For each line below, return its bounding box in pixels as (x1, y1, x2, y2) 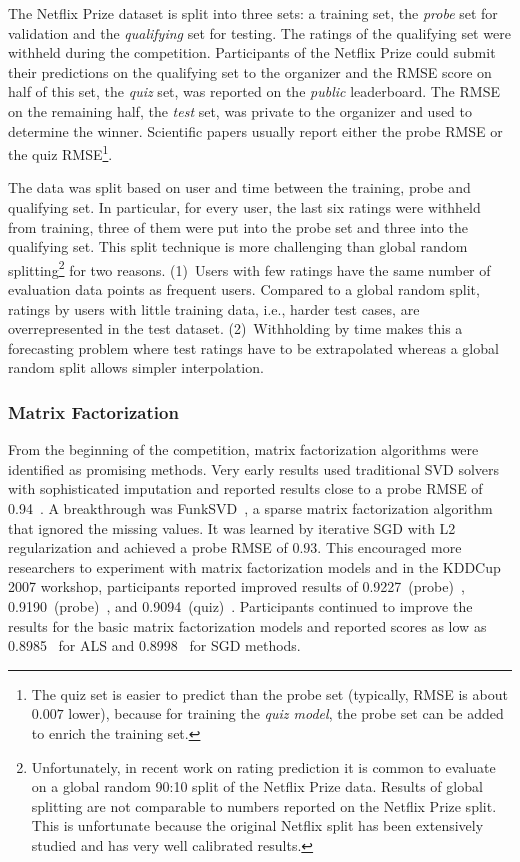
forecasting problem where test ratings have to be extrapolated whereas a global (8, 337, 499, 358)
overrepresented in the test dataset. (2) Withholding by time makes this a (8, 318, 463, 339)
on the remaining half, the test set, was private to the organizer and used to (8, 100, 473, 121)
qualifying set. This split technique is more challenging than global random (8, 236, 468, 257)
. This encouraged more (317, 537, 462, 558)
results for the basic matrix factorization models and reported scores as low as (8, 615, 487, 636)
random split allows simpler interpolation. (8, 357, 264, 378)
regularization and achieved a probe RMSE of (8, 537, 288, 558)
